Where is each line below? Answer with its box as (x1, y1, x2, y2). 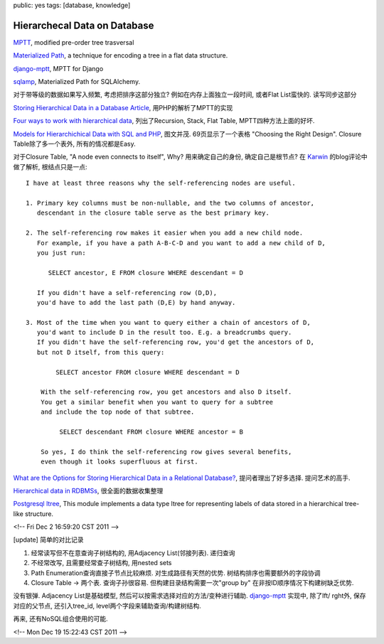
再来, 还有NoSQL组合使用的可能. (13, 615, 108, 623)
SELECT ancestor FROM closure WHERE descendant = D (55, 368, 240, 376)
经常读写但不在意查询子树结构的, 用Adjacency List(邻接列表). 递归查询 (31, 548, 235, 557)
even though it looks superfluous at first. (40, 458, 198, 466)
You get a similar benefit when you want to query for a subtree (40, 398, 274, 406)
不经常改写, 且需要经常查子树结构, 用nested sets (31, 559, 172, 567)
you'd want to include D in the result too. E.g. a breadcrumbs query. (36, 328, 292, 337)
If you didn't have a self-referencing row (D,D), (36, 289, 217, 296)
